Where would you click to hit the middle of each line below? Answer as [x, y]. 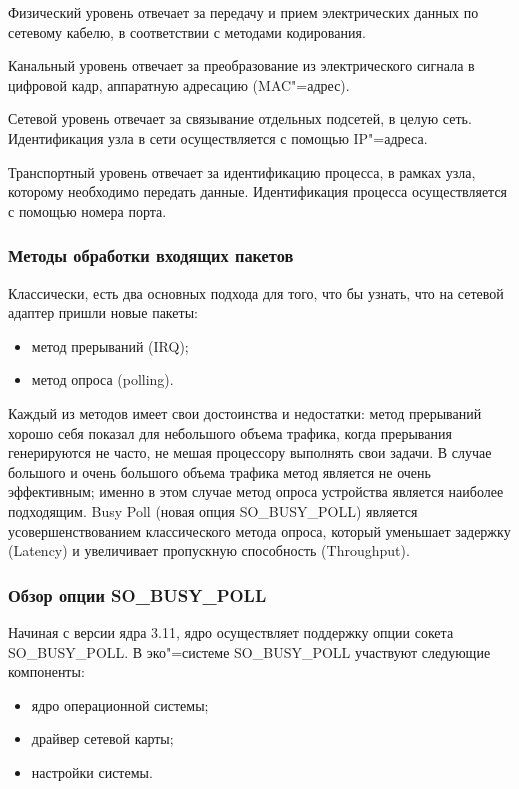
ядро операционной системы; [120, 704]
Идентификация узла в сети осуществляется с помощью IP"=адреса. [218, 137]
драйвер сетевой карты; [102, 738]
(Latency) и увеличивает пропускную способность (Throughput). [209, 550]
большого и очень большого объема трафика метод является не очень [219, 471]
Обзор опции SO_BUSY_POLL [137, 594]
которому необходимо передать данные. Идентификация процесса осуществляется [258, 191]
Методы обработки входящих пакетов [151, 255]
